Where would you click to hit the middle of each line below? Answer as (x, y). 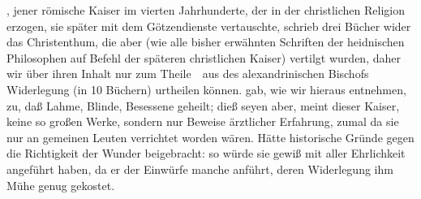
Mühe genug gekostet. (61, 185)
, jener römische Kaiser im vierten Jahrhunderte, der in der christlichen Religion (206, 10)
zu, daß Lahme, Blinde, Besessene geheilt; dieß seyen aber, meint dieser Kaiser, (203, 105)
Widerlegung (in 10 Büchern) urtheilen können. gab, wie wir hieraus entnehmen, (206, 89)
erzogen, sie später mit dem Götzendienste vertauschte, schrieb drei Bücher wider (209, 26)
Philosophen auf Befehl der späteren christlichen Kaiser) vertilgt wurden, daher (204, 57)
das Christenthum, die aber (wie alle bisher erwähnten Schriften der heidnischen (206, 42)
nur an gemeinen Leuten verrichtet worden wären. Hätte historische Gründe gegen (210, 137)
